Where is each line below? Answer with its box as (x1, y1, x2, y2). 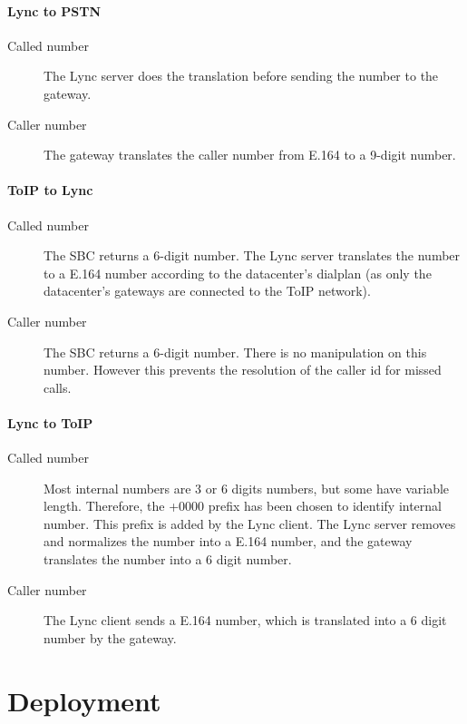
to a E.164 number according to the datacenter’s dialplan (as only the (44, 263, 432, 282)
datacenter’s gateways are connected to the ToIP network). (44, 281, 371, 300)
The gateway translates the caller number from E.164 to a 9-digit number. (44, 145, 456, 164)
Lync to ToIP (7, 413, 93, 432)
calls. (44, 377, 72, 396)
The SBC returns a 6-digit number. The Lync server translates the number (44, 246, 461, 265)
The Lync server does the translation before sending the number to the (44, 66, 439, 85)
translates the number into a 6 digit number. (44, 550, 292, 569)
